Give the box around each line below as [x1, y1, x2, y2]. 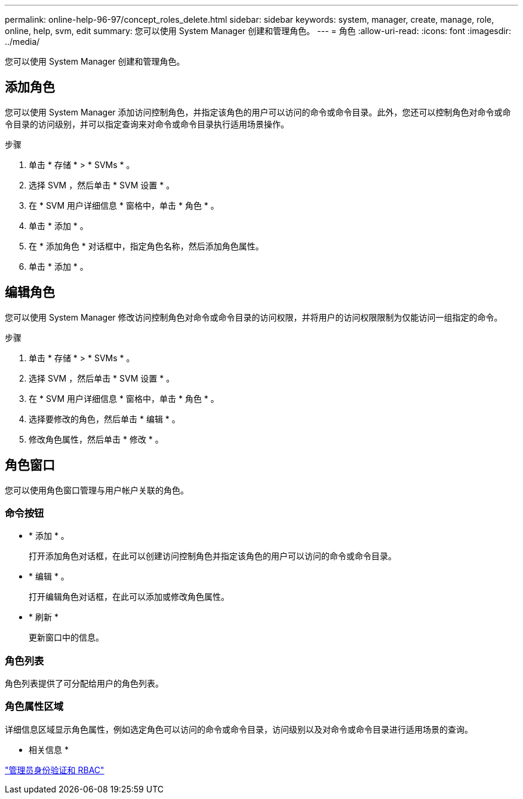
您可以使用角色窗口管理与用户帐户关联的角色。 [5, 484, 189, 495]
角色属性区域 [5, 700, 64, 713]
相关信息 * [29, 744, 69, 755]
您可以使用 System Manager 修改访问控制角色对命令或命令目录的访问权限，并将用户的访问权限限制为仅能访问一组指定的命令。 [5, 312, 503, 322]
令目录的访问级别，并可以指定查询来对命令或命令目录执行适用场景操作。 [5, 118, 289, 129]
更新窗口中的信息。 [29, 632, 104, 643]
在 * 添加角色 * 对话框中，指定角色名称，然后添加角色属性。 [29, 240, 264, 251]
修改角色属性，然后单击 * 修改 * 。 [29, 434, 164, 444]
